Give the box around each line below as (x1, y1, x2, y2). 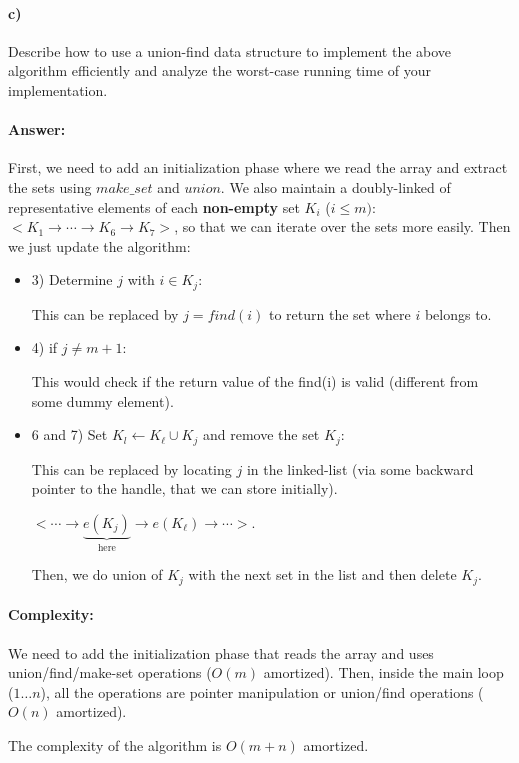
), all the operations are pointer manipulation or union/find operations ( (40, 681, 484, 702)
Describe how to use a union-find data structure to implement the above (8, 40, 452, 61)
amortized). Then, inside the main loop (263, 662, 504, 683)
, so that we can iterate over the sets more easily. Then (174, 216, 511, 237)
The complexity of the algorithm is (8, 734, 222, 755)
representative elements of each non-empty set (8, 196, 300, 217)
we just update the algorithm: (8, 235, 191, 256)
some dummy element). (31, 390, 174, 411)
